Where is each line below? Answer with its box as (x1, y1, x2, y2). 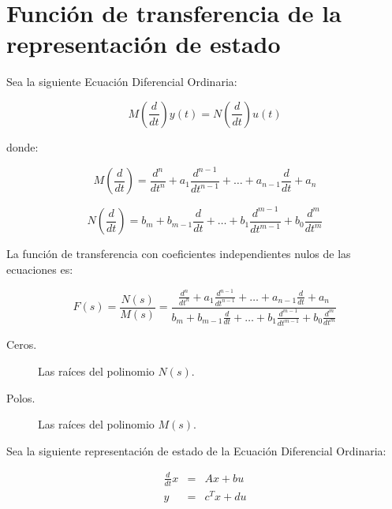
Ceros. (6, 336, 37, 353)
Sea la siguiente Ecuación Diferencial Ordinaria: (6, 73, 237, 90)
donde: (6, 138, 39, 155)
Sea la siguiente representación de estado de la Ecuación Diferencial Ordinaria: (6, 442, 386, 458)
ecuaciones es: (6, 261, 73, 278)
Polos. (6, 389, 35, 406)
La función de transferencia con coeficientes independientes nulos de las (6, 245, 351, 262)
